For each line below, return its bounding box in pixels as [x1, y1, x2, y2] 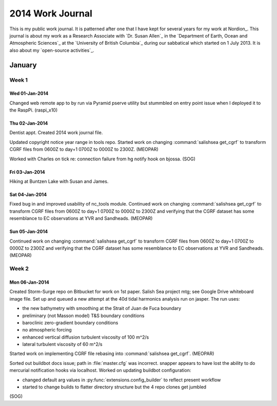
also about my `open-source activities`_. [9, 47, 94, 53]
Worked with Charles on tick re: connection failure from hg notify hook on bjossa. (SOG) [9, 156, 196, 162]
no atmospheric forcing [22, 327, 72, 333]
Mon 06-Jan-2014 [9, 279, 50, 285]
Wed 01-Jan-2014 [9, 90, 49, 97]
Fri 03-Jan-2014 [9, 169, 46, 175]
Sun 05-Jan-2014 [9, 229, 48, 235]
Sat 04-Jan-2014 [9, 192, 47, 198]
